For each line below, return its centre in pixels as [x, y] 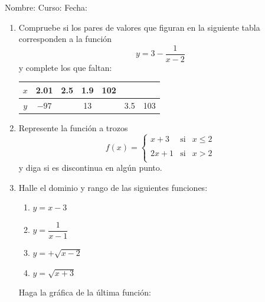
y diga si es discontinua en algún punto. [90, 168]
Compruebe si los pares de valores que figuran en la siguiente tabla [139, 27]
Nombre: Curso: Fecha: [46, 7]
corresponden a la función [65, 39]
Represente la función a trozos [73, 127]
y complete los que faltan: [65, 67]
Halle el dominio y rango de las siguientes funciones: [113, 187]
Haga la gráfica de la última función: [85, 292]
